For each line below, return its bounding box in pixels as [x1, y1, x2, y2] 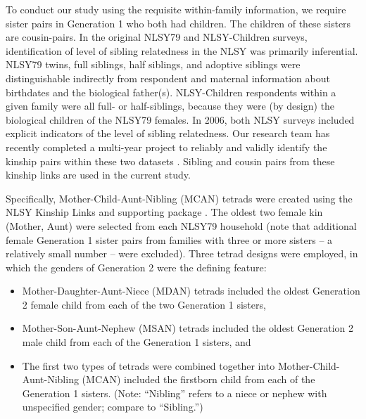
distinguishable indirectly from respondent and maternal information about [6, 70, 330, 85]
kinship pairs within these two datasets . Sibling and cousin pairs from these [6, 153, 335, 168]
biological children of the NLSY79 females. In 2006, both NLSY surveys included [6, 112, 355, 127]
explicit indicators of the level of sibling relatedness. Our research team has [6, 126, 330, 141]
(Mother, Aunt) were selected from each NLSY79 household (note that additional [6, 218, 357, 233]
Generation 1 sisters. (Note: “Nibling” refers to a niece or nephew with [22, 385, 327, 400]
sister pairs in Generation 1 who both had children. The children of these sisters [6, 15, 351, 30]
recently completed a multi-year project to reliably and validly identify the [6, 139, 327, 154]
